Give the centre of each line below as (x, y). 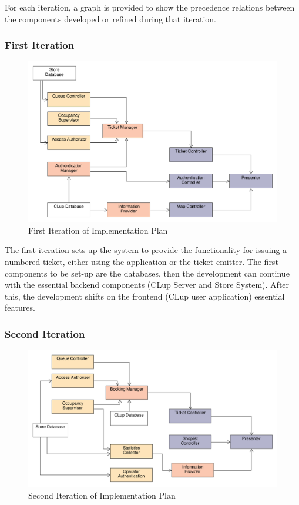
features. (20, 308)
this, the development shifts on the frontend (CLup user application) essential (145, 296)
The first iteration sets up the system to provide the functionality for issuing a (146, 250)
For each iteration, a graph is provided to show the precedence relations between (150, 7)
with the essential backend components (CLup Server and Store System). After (147, 285)
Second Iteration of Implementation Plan (102, 495)
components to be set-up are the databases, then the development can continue (147, 273)
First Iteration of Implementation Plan (98, 230)
